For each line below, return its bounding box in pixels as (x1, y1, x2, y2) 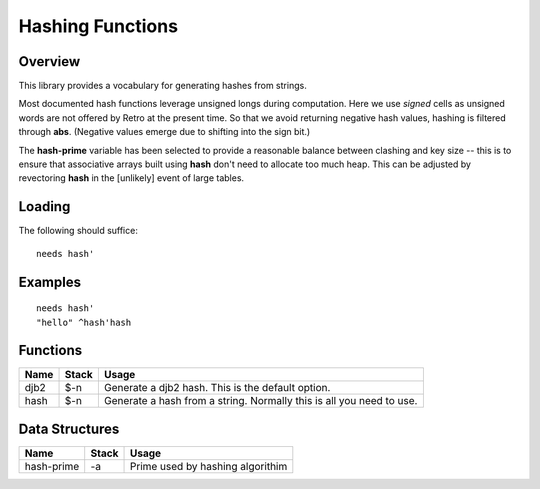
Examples (18, 273, 82, 290)
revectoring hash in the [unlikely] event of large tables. (18, 172, 245, 184)
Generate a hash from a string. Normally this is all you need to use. (103, 394, 418, 408)
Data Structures (18, 420, 120, 437)
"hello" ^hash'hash (36, 316, 132, 328)
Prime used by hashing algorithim (129, 459, 288, 473)
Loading (18, 198, 71, 215)
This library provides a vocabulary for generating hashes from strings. (18, 80, 307, 92)
